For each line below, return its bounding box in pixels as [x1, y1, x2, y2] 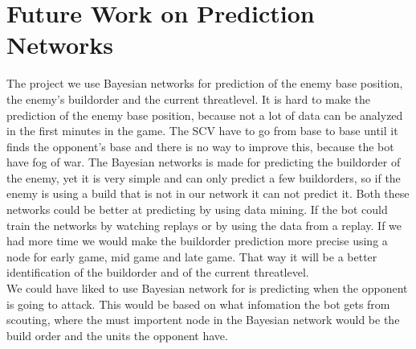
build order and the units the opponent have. [6, 326, 228, 343]
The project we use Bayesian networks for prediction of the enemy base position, [6, 75, 403, 92]
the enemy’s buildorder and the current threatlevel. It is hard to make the [6, 90, 371, 107]
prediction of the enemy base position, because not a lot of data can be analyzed [6, 106, 403, 123]
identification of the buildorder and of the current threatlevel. [6, 264, 309, 281]
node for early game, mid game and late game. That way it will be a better [6, 248, 377, 265]
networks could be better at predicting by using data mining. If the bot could [6, 201, 388, 218]
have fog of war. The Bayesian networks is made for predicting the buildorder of [6, 154, 401, 170]
